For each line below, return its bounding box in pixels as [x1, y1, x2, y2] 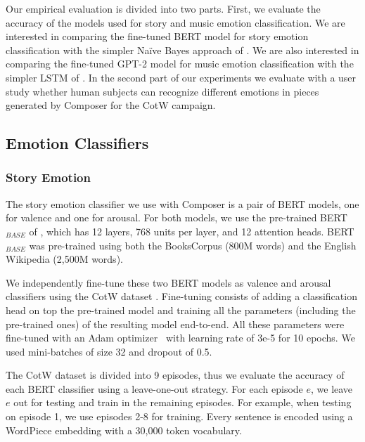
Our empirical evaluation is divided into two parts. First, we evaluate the [6, 1, 321, 15]
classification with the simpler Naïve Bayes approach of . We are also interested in [6, 42, 359, 57]
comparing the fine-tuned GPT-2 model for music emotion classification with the [6, 56, 354, 71]
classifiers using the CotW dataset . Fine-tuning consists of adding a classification [6, 289, 357, 304]
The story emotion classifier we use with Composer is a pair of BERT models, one [6, 196, 359, 211]
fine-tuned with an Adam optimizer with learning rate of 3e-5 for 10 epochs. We [6, 330, 355, 345]
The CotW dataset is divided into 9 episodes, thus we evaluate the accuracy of [6, 368, 345, 382]
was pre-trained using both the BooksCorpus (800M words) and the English [29, 238, 357, 252]
